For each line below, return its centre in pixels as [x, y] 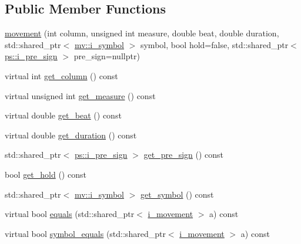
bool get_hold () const [46, 174]
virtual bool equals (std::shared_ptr [70, 214]
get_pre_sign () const [184, 155]
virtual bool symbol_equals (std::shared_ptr [85, 233]
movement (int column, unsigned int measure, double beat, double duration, [142, 33]
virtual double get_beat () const [63, 115]
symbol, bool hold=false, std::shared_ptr [214, 44]
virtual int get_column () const [61, 75]
